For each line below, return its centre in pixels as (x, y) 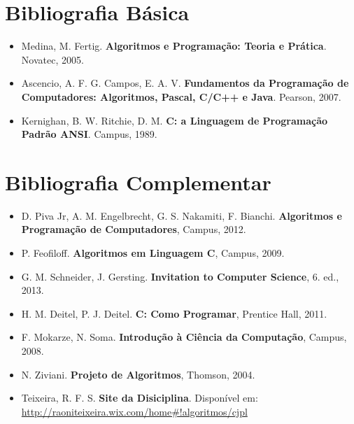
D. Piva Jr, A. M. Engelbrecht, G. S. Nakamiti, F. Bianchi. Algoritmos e (182, 215)
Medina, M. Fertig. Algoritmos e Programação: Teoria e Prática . (174, 46)
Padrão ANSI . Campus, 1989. (89, 134)
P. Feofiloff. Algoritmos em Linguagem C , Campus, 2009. (153, 253)
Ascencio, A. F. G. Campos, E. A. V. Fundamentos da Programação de (185, 83)
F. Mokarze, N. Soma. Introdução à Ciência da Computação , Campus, (184, 337)
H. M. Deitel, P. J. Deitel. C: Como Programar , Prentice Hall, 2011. (174, 313)
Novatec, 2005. (52, 59)
